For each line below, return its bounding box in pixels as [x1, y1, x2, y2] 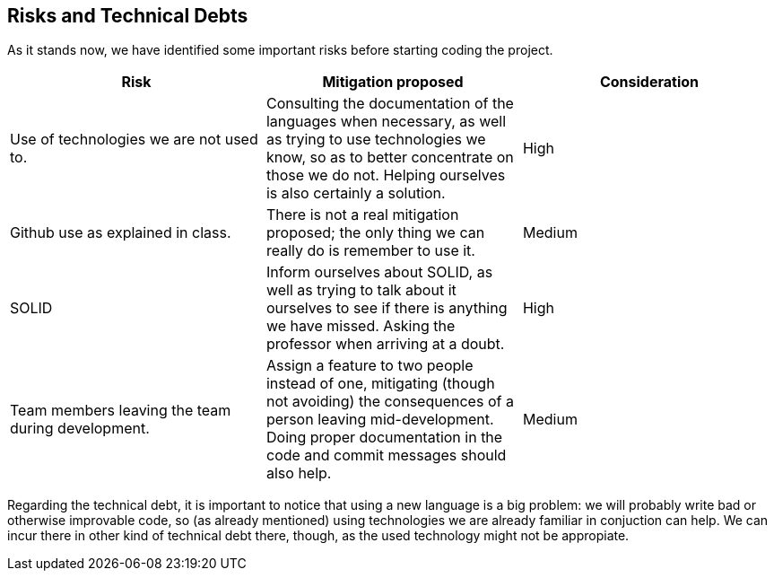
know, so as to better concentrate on [265, 148, 514, 167]
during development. [10, 419, 150, 438]
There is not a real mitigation [265, 206, 459, 224]
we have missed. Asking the [265, 317, 456, 336]
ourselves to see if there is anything [265, 299, 508, 318]
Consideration [599, 73, 700, 92]
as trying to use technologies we [265, 130, 486, 149]
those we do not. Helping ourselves [265, 166, 506, 185]
